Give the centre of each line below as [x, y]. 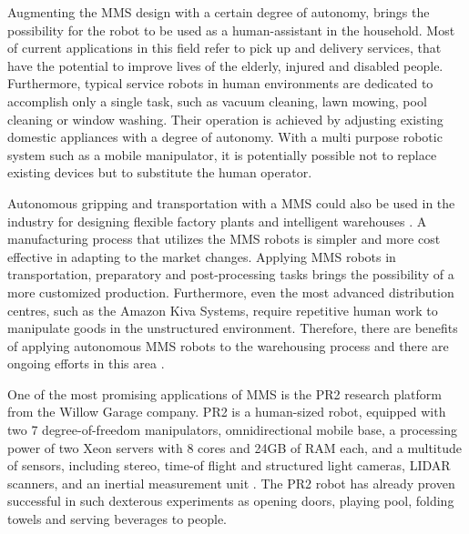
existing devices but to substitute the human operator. [160, 172]
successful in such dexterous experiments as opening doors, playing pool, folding [231, 501]
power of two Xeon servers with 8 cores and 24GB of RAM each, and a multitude [234, 447]
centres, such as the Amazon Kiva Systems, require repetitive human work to [223, 310]
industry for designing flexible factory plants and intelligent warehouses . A [217, 221]
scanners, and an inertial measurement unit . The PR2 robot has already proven [231, 483]
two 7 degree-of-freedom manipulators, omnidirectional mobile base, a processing [232, 430]
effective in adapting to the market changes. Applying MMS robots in [202, 256]
